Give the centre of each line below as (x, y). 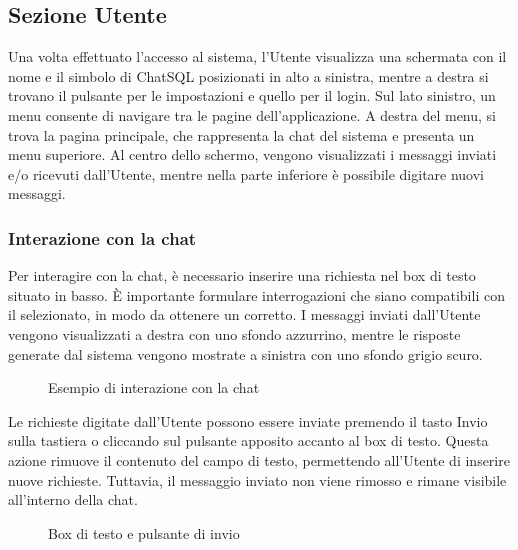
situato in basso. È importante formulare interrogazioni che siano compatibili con (256, 294)
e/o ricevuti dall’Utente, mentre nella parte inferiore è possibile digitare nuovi (246, 173)
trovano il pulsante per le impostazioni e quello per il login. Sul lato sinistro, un (252, 95)
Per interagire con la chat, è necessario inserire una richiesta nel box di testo (242, 275)
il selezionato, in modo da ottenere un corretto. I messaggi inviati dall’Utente (244, 314)
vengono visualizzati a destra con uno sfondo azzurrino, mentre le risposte (234, 333)
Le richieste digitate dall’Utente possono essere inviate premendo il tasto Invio (248, 420)
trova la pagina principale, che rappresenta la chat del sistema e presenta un (241, 134)
